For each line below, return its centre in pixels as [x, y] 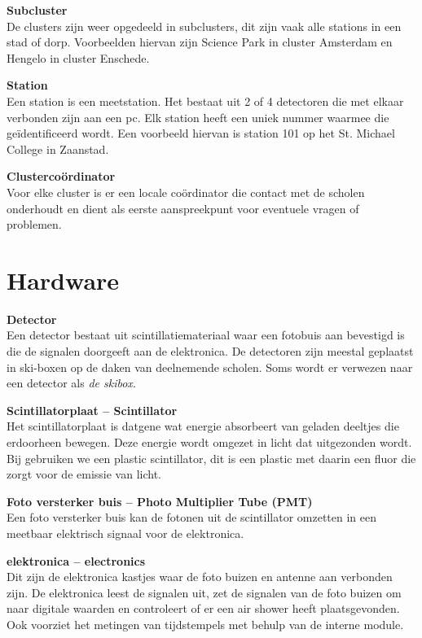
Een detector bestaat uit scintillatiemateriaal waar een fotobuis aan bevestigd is [206, 335]
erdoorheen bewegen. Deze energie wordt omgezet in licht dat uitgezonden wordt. [209, 442]
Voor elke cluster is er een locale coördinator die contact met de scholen [186, 192]
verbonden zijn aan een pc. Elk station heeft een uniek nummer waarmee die [198, 117]
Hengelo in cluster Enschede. [78, 57]
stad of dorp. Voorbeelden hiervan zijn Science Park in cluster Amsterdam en [200, 42]
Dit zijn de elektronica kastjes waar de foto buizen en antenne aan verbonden [200, 577]
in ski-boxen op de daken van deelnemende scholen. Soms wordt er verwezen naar [210, 367]
